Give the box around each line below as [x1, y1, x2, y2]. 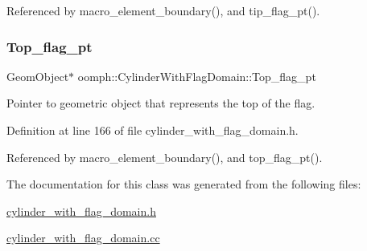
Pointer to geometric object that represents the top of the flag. [6, 95, 315, 111]
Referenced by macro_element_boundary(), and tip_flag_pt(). [6, 2, 320, 18]
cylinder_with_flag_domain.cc [6, 229, 160, 246]
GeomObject [6, 67, 69, 84]
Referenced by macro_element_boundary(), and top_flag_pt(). [6, 148, 323, 165]
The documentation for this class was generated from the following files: [6, 176, 361, 192]
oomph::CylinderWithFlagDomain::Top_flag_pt [77, 67, 316, 84]
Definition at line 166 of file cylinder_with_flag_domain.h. [6, 122, 299, 138]
